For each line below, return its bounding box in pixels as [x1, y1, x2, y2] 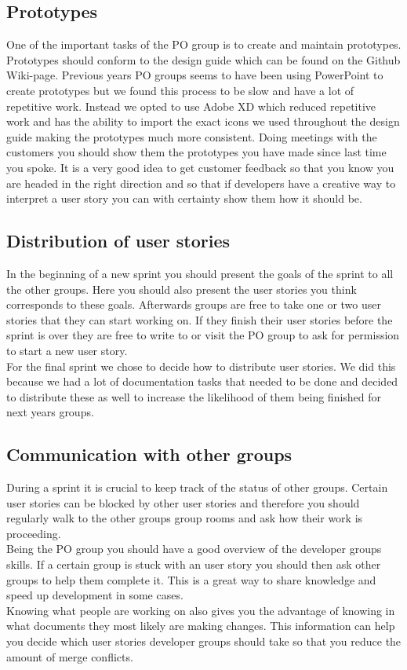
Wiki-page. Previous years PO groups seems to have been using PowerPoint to [6, 67, 383, 83]
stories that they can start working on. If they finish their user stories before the [6, 311, 393, 328]
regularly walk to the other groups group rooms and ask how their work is [6, 510, 363, 526]
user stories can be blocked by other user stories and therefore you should [6, 494, 360, 511]
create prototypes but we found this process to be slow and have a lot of [6, 82, 354, 98]
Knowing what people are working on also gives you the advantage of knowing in [6, 602, 395, 618]
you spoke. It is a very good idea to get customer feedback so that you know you [6, 159, 394, 175]
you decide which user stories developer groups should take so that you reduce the [6, 633, 402, 650]
